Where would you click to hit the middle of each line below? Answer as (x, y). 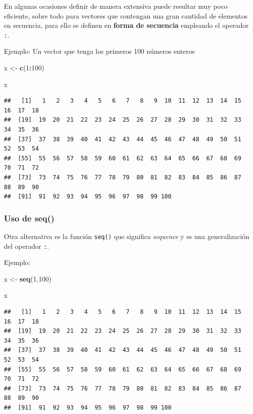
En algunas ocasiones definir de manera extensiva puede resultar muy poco (116, 6)
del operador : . (27, 246)
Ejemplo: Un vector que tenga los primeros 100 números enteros (99, 51)
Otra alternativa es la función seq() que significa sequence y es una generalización (127, 236)
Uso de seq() (29, 218)
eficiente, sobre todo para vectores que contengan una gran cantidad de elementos (126, 15)
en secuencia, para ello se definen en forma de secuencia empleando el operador (126, 25)
